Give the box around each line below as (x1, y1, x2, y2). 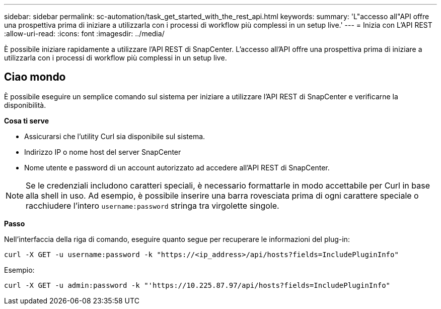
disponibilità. (4, 100, 46, 109)
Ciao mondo (4, 71, 66, 84)
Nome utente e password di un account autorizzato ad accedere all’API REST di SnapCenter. (24, 163, 330, 172)
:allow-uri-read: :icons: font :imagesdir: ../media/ (4, 29, 165, 38)
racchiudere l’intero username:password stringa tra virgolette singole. (26, 200, 279, 211)
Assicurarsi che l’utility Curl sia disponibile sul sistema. (24, 132, 205, 141)
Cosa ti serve (4, 116, 49, 125)
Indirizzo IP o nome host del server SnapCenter (24, 147, 181, 156)
